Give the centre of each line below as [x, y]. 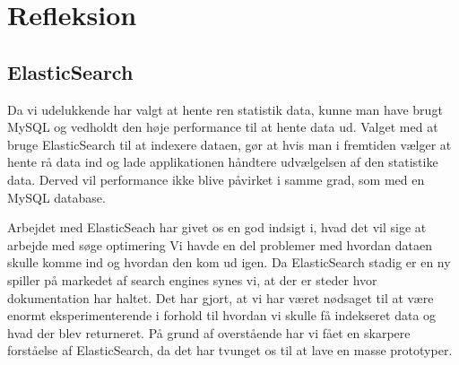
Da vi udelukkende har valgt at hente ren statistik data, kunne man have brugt [225, 109]
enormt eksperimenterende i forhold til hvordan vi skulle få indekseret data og [222, 315]
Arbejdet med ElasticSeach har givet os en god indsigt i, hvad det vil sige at [217, 227]
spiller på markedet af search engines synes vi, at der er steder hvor [192, 279]
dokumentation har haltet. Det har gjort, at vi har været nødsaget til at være [221, 297]
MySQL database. [56, 197]
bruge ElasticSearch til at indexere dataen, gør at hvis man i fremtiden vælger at [229, 144]
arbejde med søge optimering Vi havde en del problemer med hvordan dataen [220, 244]
